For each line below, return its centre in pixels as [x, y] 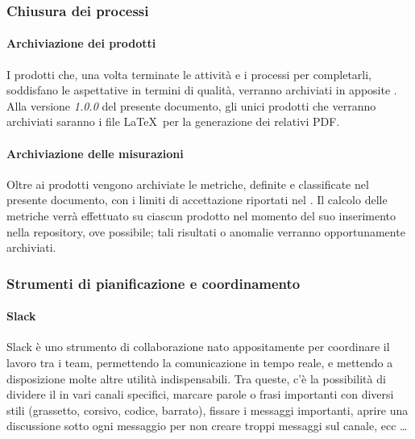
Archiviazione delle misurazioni [95, 153]
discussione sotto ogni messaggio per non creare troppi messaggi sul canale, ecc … [207, 426]
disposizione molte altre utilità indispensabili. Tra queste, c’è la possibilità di [196, 378]
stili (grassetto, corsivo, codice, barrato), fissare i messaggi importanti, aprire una [207, 410]
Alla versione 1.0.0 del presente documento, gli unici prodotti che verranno [191, 105]
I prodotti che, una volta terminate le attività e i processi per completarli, [189, 74]
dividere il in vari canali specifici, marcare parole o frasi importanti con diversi [200, 394]
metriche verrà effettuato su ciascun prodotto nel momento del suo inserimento [201, 215]
